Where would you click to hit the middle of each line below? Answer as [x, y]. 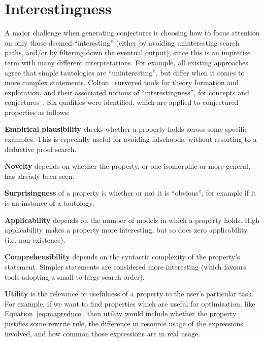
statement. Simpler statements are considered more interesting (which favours [125, 267]
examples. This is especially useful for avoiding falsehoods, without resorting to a [131, 139]
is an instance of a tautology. [49, 203]
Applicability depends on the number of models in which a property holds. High [132, 220]
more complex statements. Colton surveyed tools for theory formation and [122, 82]
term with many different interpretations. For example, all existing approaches [126, 62]
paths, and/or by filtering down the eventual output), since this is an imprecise [128, 52]
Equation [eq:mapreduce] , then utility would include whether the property [121, 313]
